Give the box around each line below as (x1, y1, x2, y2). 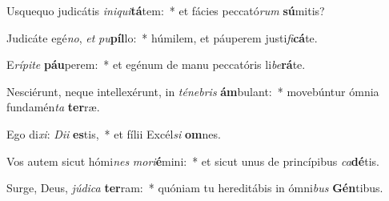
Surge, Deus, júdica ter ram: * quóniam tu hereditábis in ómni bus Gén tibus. (6, 179, 383, 196)
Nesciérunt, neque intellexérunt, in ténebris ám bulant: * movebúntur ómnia (6, 82, 379, 99)
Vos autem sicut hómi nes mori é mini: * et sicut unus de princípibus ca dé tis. (6, 152, 379, 169)
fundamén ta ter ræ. (6, 98, 100, 115)
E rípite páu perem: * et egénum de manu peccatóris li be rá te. (6, 56, 306, 73)
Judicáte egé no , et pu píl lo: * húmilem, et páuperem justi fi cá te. (6, 29, 318, 46)
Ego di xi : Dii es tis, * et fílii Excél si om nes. (6, 125, 221, 142)
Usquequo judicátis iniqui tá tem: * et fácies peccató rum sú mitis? (6, 2, 325, 18)
